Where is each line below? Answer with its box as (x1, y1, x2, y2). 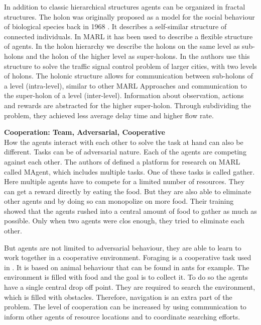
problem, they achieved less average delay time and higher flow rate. (4, 110, 214, 120)
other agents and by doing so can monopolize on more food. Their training (4, 196, 234, 206)
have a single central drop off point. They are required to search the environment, (4, 282, 255, 292)
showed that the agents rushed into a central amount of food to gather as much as (4, 205, 257, 216)
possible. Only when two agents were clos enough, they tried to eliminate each (4, 215, 244, 226)
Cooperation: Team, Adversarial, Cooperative (4, 127, 165, 137)
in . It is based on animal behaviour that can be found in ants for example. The (4, 262, 249, 272)
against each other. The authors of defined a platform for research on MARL (4, 156, 240, 167)
